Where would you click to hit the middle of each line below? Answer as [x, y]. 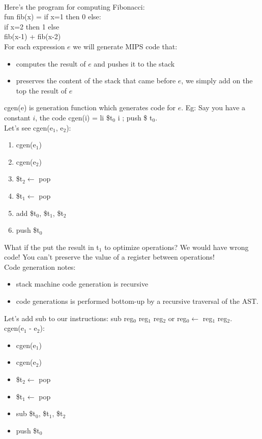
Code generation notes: [40, 266]
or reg [177, 318]
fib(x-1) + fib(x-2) [33, 36]
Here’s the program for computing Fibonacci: [75, 6]
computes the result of [51, 63]
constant [17, 117]
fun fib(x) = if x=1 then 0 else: [53, 17]
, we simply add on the [217, 81]
